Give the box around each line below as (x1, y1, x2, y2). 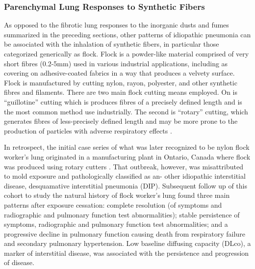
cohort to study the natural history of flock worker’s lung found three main (4, 190, 230, 200)
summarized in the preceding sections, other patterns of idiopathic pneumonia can (4, 29, 251, 39)
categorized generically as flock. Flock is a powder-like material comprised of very (4, 49, 249, 58)
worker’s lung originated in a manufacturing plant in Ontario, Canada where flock (4, 151, 251, 161)
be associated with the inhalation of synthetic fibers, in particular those (4, 39, 219, 49)
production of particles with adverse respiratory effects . (4, 125, 172, 135)
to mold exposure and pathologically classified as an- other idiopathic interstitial (4, 171, 246, 181)
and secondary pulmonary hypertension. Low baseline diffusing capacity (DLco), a (4, 238, 251, 248)
